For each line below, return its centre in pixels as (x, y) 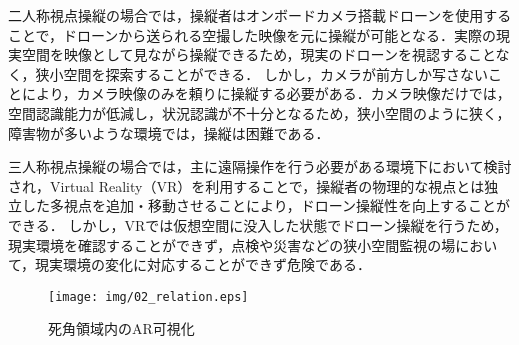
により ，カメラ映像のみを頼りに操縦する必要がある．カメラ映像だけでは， (266, 93)
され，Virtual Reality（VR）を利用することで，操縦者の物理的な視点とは (246, 185)
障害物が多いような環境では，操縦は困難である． (169, 132)
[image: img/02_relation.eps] (148, 296)
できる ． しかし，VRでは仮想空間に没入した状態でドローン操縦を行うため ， (258, 224)
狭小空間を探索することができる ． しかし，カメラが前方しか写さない (261, 73)
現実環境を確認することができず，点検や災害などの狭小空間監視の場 (232, 244)
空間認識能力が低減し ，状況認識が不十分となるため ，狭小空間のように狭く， (259, 112)
